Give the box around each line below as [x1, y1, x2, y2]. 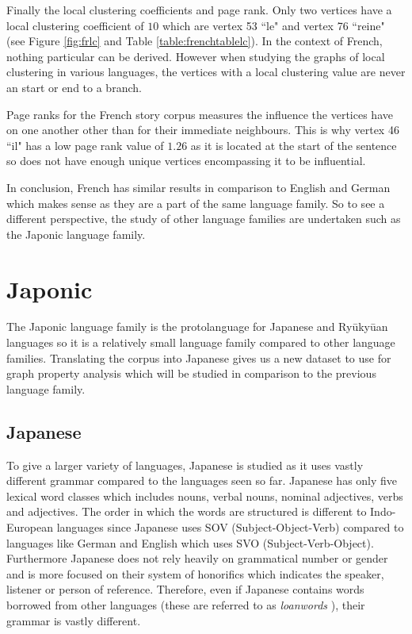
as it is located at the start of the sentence [190, 136, 397, 153]
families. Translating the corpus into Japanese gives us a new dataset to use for [6, 349, 391, 366]
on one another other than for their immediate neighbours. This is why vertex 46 [6, 121, 399, 138]
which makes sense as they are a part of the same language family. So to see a [6, 194, 385, 211]
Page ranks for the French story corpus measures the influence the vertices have [6, 106, 393, 122]
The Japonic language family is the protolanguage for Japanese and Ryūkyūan [6, 318, 388, 335]
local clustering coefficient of [6, 17, 144, 33]
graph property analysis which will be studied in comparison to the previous [6, 365, 376, 382]
